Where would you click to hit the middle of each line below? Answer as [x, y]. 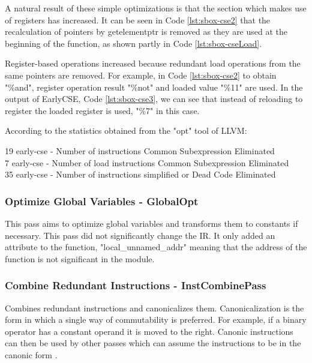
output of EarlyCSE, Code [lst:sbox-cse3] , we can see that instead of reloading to [154, 99]
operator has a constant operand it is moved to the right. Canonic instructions [149, 331]
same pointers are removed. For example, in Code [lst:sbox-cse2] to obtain [141, 75]
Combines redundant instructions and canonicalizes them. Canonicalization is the [154, 307]
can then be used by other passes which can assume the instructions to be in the [153, 343]
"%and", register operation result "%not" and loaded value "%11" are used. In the [154, 87]
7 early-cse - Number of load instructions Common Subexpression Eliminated [147, 162]
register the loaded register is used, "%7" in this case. [102, 110]
